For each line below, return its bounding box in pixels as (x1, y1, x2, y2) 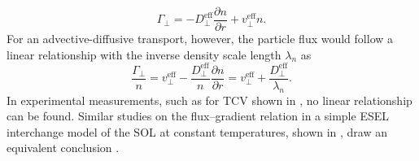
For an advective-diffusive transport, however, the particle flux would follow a (7, 30, 394, 47)
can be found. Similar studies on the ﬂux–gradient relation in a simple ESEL (7, 107, 389, 124)
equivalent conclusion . (7, 139, 120, 156)
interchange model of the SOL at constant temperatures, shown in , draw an (7, 123, 388, 140)
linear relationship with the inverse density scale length (7, 46, 282, 63)
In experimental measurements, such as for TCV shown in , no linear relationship (7, 91, 412, 108)
